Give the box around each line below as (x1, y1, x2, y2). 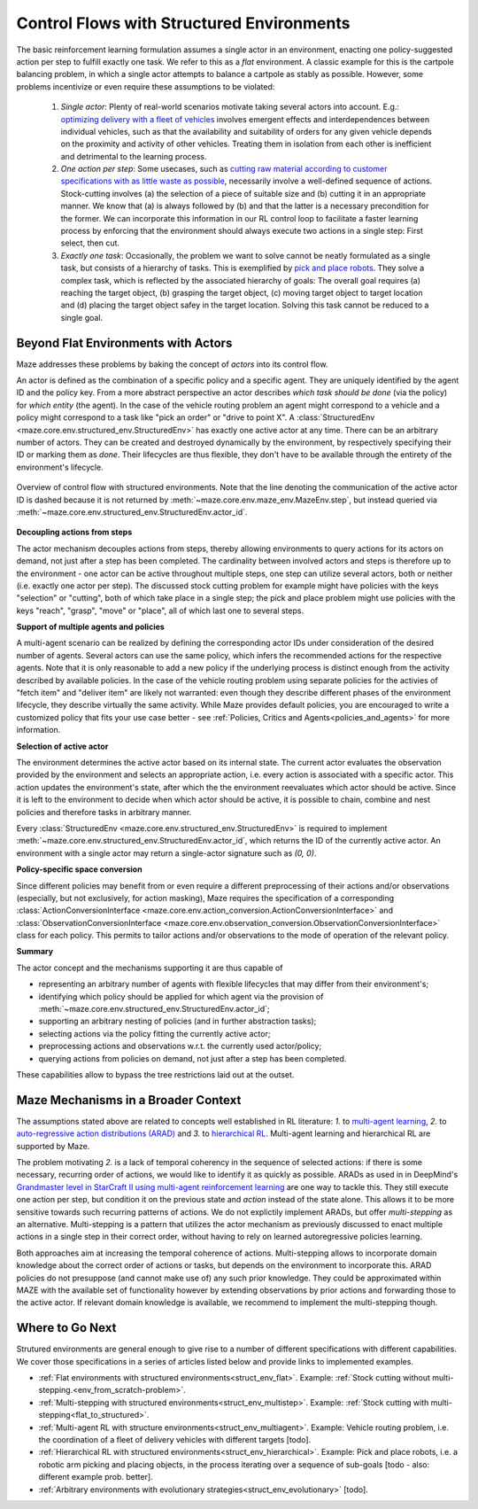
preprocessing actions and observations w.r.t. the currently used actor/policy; (38, 1041, 322, 1052)
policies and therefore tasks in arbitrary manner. (16, 806, 192, 817)
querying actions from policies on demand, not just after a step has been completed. (38, 1053, 347, 1063)
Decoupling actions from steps (16, 527, 133, 538)
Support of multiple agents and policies (16, 621, 166, 633)
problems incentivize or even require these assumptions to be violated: (16, 81, 275, 92)
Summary (16, 946, 53, 957)
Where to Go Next (16, 1320, 117, 1335)
